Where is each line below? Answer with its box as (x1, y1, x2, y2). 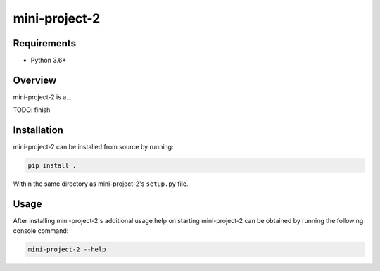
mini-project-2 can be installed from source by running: (13, 143, 174, 151)
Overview (13, 74, 57, 86)
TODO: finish (13, 106, 51, 114)
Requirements (13, 37, 77, 49)
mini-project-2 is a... (13, 92, 72, 101)
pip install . (27, 162, 77, 170)
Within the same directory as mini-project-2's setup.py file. (13, 179, 189, 188)
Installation (13, 124, 63, 137)
